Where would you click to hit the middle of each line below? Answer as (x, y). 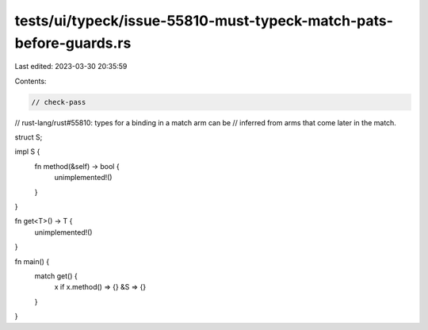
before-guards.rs (73, 43)
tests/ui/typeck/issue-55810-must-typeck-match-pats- (204, 21)
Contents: (31, 81)
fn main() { (32, 261)
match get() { (56, 276)
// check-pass (59, 102)
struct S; (29, 137)
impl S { (27, 152)
